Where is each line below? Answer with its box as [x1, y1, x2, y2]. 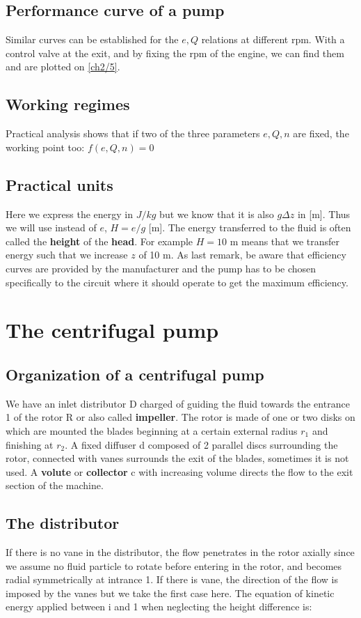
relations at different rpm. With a [201, 32, 345, 47]
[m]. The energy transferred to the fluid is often [148, 220, 351, 235]
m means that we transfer [230, 233, 340, 248]
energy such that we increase [6, 247, 128, 262]
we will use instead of [6, 220, 97, 235]
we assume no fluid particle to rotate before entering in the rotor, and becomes [6, 558, 342, 573]
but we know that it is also [159, 206, 274, 221]
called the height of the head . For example [6, 233, 193, 248]
